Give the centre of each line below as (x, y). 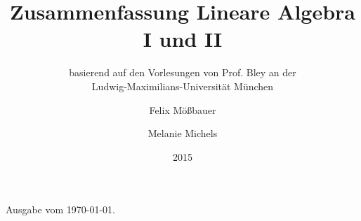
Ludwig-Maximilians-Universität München (183, 86)
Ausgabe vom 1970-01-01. (61, 209)
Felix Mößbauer (183, 109)
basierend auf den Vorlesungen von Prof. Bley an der (183, 72)
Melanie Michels (183, 133)
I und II (183, 39)
